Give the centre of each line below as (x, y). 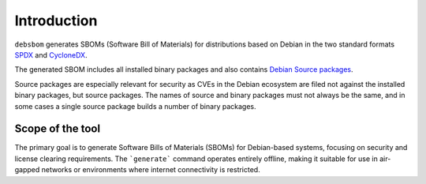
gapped (27, 170)
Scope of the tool (58, 129)
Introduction (56, 21)
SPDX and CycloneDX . (51, 54)
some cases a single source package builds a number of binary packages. (135, 106)
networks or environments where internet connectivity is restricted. (151, 170)
